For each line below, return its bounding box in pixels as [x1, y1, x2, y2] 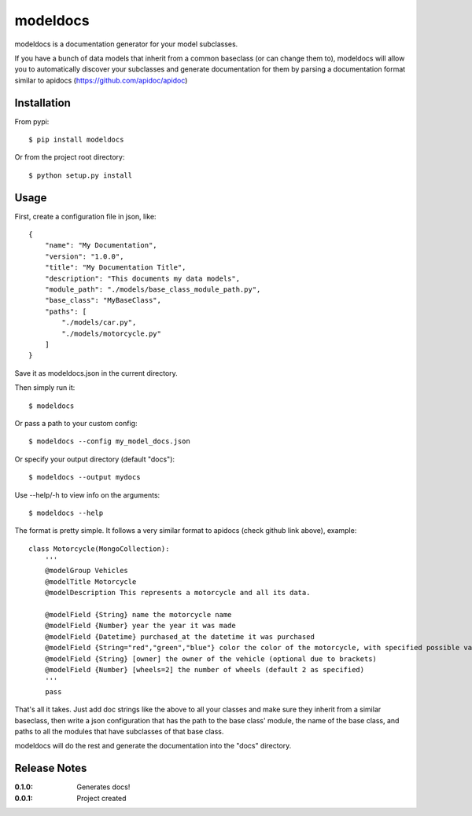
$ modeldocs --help [28, 508, 104, 517]
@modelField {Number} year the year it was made [44, 621, 236, 630]
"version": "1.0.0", [44, 252, 124, 261]
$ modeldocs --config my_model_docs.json [28, 437, 190, 446]
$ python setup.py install [28, 171, 133, 180]
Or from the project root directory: [14, 153, 125, 162]
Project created [76, 793, 127, 803]
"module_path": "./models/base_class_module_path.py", [44, 285, 261, 294]
